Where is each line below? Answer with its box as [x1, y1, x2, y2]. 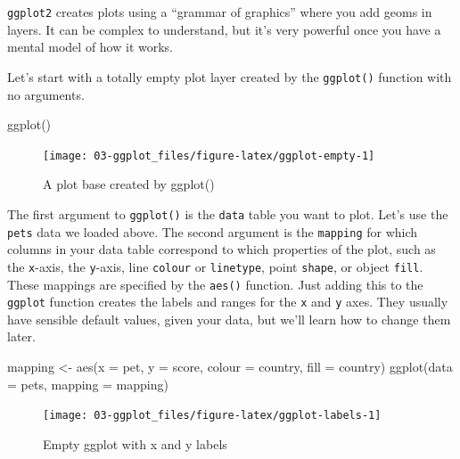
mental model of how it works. [7, 37, 173, 56]
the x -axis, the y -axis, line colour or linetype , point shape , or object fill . [7, 257, 423, 275]
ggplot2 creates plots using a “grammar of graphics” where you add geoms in [7, 3, 432, 20]
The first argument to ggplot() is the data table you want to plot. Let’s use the [7, 204, 448, 223]
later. [7, 327, 36, 346]
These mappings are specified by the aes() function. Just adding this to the [7, 275, 423, 293]
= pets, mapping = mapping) [7, 374, 168, 393]
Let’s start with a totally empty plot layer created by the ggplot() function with [7, 67, 452, 86]
